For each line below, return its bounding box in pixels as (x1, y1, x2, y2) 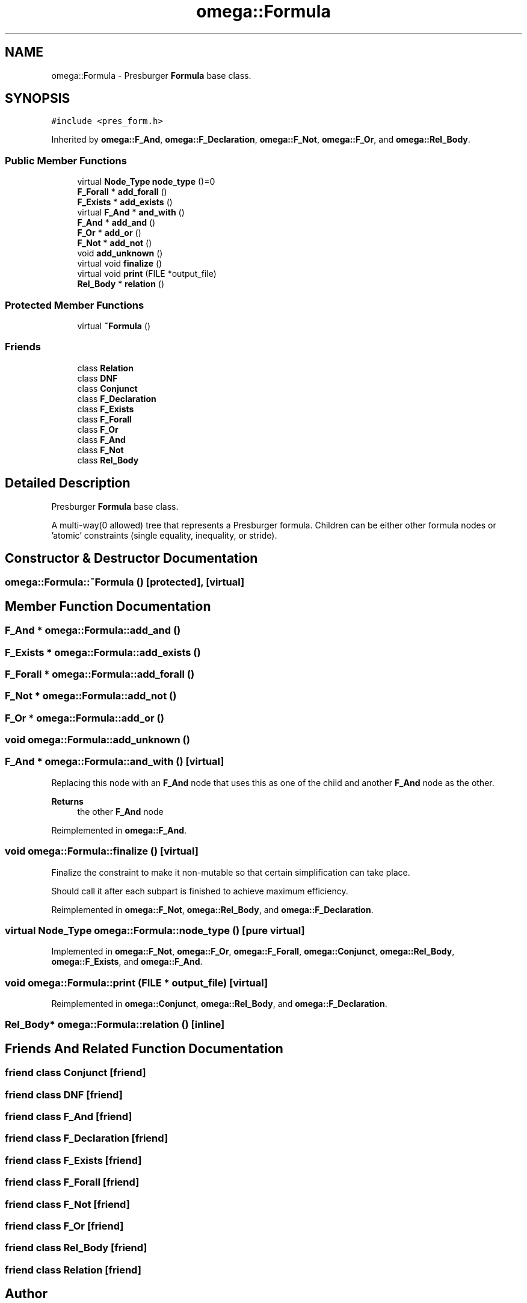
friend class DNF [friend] (5, 1088, 123, 1101)
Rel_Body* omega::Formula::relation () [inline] (5, 1018, 225, 1031)
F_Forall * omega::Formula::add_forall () (5, 667, 195, 680)
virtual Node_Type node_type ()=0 (77, 176, 215, 187)
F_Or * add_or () (77, 227, 141, 238)
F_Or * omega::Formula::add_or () (5, 711, 164, 724)
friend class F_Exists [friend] (5, 1154, 142, 1166)
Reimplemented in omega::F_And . (51, 825, 187, 835)
